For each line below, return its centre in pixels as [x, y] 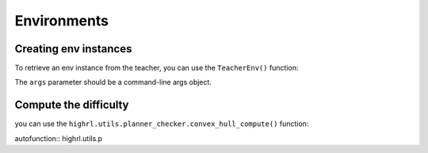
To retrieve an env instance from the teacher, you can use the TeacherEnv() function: [157, 68]
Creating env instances [73, 49]
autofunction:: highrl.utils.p [59, 138]
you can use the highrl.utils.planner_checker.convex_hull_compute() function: [162, 124]
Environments [62, 21]
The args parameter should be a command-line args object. [113, 82]
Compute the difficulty [72, 105]
